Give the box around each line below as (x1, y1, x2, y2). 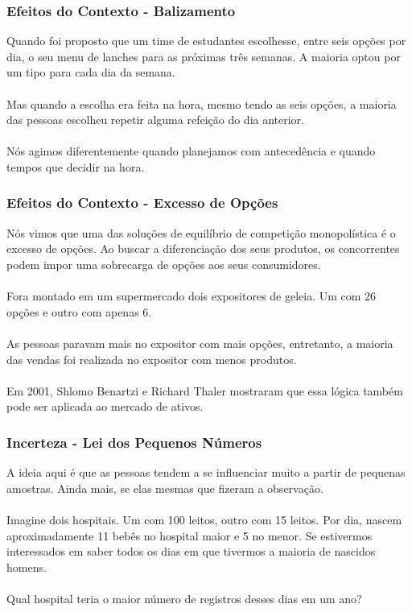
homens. (6, 558, 47, 575)
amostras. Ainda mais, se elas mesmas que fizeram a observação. (6, 479, 323, 496)
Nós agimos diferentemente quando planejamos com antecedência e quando (6, 143, 376, 159)
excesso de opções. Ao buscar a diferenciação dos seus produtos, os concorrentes (6, 240, 400, 257)
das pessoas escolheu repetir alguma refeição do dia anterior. (6, 111, 305, 128)
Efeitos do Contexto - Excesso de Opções (6, 192, 278, 213)
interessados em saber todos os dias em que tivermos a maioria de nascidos (6, 543, 376, 560)
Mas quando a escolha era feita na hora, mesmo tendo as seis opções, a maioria (6, 95, 397, 112)
